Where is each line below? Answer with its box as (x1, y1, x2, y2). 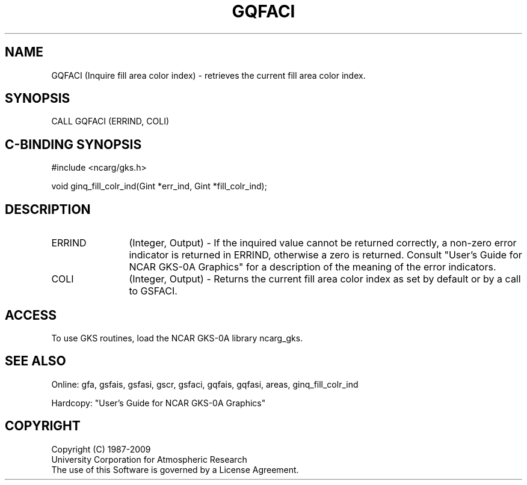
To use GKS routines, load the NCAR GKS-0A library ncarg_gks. (51, 332, 303, 343)
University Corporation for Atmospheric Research (51, 454, 247, 465)
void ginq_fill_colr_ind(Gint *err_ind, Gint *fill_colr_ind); (51, 181, 267, 192)
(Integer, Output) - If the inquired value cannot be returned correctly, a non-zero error (129, 237, 517, 249)
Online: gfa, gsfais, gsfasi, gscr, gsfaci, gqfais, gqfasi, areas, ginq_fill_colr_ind (51, 379, 359, 389)
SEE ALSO (5, 353, 66, 369)
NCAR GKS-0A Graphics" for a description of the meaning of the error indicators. (129, 261, 496, 273)
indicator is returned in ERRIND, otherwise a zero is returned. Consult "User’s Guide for (129, 249, 522, 261)
